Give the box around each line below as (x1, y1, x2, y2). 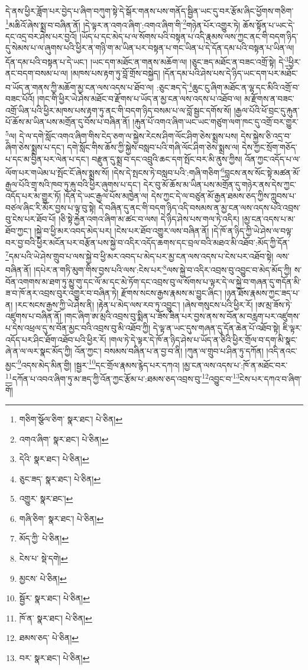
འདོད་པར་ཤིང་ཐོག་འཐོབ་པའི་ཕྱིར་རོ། (5, 333, 106, 345)
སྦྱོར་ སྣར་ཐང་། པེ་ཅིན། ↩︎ (19, 592, 90, 604)
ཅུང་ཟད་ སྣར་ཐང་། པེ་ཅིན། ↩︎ (19, 472, 101, 485)
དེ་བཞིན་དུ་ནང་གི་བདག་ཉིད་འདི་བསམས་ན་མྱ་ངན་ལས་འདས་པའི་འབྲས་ (98, 201, 301, 213)
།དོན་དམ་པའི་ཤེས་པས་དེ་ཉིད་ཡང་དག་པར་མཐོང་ (163, 67, 298, 79)
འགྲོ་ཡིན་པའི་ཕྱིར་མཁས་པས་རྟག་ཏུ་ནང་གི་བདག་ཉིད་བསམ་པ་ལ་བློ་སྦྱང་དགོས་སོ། (5, 104, 232, 116)
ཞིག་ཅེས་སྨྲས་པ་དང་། (5, 141, 64, 153)
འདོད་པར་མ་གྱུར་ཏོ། (5, 190, 61, 202)
